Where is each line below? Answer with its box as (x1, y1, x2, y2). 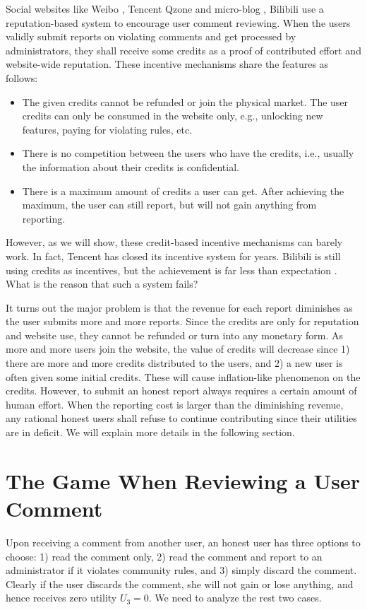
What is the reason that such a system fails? (6, 276, 198, 291)
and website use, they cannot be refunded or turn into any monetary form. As (6, 327, 344, 342)
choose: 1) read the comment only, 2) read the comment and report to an (6, 549, 323, 563)
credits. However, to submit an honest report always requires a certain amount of (6, 383, 357, 398)
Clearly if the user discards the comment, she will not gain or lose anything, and (6, 576, 354, 591)
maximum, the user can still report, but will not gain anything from (22, 197, 317, 212)
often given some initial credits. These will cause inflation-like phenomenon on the (6, 369, 361, 384)
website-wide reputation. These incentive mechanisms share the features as (6, 57, 329, 71)
